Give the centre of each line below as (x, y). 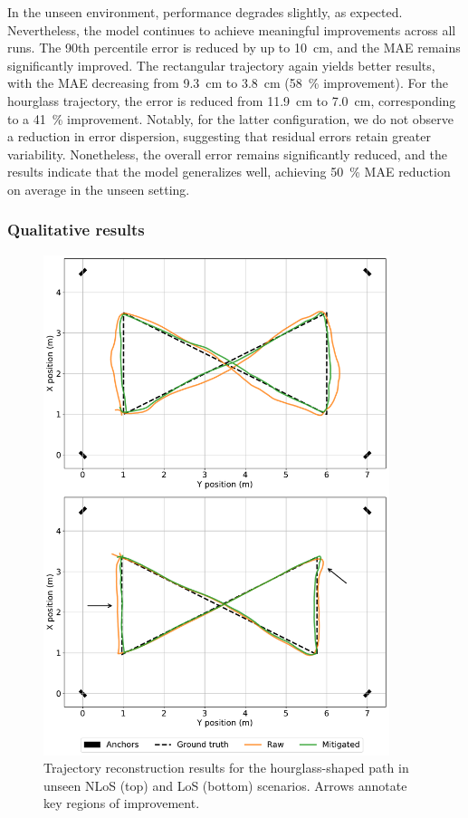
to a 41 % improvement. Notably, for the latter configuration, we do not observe (230, 118)
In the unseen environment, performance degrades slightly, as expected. (205, 12)
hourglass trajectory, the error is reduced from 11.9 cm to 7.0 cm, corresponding (232, 100)
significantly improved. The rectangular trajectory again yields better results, (221, 65)
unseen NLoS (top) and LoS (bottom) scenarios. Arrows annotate (225, 785)
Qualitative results (76, 230)
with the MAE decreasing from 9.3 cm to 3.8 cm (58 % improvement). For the (228, 83)
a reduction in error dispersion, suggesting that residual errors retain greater (220, 136)
